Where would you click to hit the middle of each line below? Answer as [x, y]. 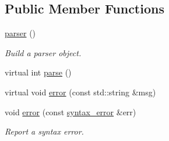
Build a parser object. [43, 52]
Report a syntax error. [44, 131]
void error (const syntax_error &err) [71, 111]
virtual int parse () [38, 72]
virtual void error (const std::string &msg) [80, 92]
